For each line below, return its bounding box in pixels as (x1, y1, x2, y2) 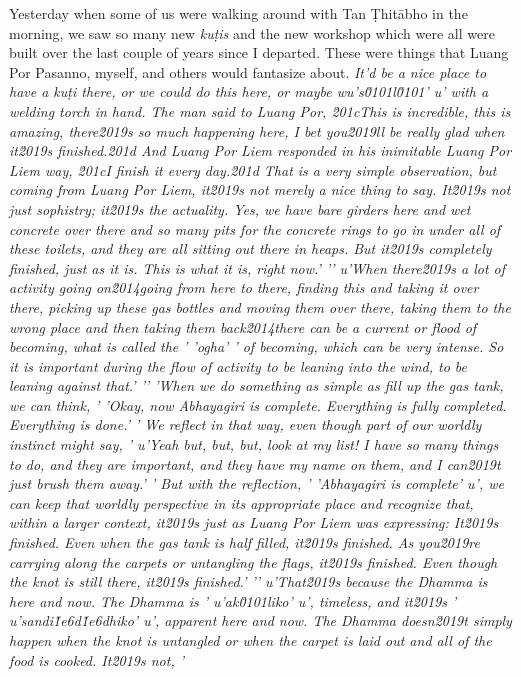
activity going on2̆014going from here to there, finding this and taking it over (9, 277, 479, 298)
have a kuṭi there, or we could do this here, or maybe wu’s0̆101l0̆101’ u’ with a (9, 81, 489, 102)
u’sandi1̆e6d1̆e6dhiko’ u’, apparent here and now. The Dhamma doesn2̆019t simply (9, 610, 512, 631)
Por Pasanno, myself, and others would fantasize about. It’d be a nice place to (9, 61, 487, 82)
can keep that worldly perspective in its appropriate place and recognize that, (9, 492, 474, 513)
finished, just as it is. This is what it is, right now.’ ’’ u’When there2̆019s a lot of (9, 257, 506, 278)
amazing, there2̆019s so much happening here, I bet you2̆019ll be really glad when (9, 120, 505, 141)
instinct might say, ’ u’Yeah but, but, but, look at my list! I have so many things (9, 434, 499, 455)
